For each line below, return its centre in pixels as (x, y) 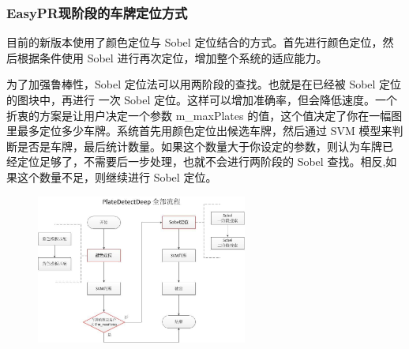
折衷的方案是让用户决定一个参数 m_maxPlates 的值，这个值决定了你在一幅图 (204, 115)
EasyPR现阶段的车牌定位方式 (97, 12)
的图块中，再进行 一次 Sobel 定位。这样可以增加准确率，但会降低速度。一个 (202, 99)
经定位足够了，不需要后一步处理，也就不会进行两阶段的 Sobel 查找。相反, (196, 161)
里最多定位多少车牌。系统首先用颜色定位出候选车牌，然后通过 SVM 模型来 (199, 131)
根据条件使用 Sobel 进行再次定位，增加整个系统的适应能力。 (172, 57)
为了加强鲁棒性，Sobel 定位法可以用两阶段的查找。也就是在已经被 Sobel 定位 (204, 84)
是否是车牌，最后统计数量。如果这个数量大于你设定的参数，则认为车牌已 (205, 146)
